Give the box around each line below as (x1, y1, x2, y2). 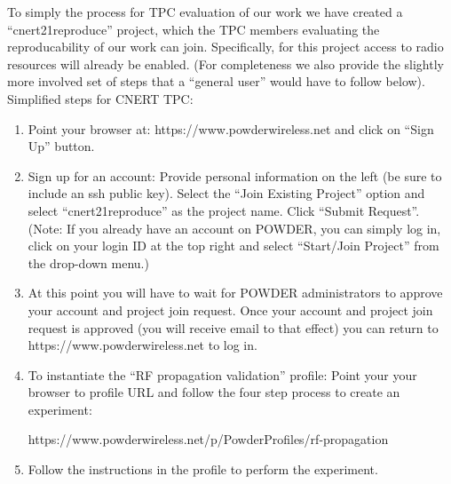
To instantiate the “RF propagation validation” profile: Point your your (28, 365, 417, 384)
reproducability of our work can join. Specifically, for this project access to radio (7, 37, 444, 56)
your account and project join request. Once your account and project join (28, 300, 433, 319)
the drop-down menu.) (28, 253, 149, 272)
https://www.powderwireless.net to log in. (28, 336, 257, 354)
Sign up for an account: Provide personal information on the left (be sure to (28, 166, 442, 185)
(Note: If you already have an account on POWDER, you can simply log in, (28, 218, 441, 237)
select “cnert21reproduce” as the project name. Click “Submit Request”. (28, 201, 420, 219)
